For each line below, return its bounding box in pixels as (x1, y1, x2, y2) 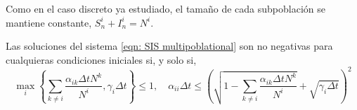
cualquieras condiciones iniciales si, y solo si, (6, 52, 197, 67)
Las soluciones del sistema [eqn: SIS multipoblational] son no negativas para (6, 39, 333, 53)
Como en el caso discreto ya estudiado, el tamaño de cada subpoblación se (6, 1, 325, 15)
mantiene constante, (6, 15, 92, 29)
